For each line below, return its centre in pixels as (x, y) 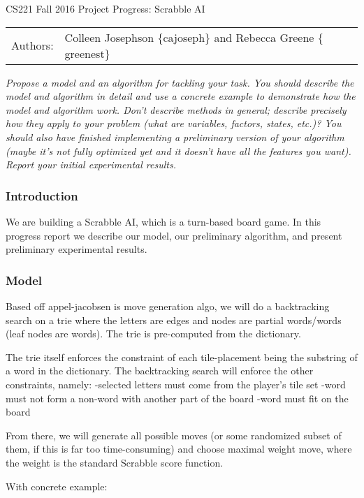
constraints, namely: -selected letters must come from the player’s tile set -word (176, 384)
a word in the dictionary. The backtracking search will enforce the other (160, 371)
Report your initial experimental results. (91, 164)
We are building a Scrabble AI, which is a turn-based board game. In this (163, 221)
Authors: (32, 45)
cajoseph (184, 37)
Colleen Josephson (109, 37)
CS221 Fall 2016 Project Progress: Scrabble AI (105, 8)
